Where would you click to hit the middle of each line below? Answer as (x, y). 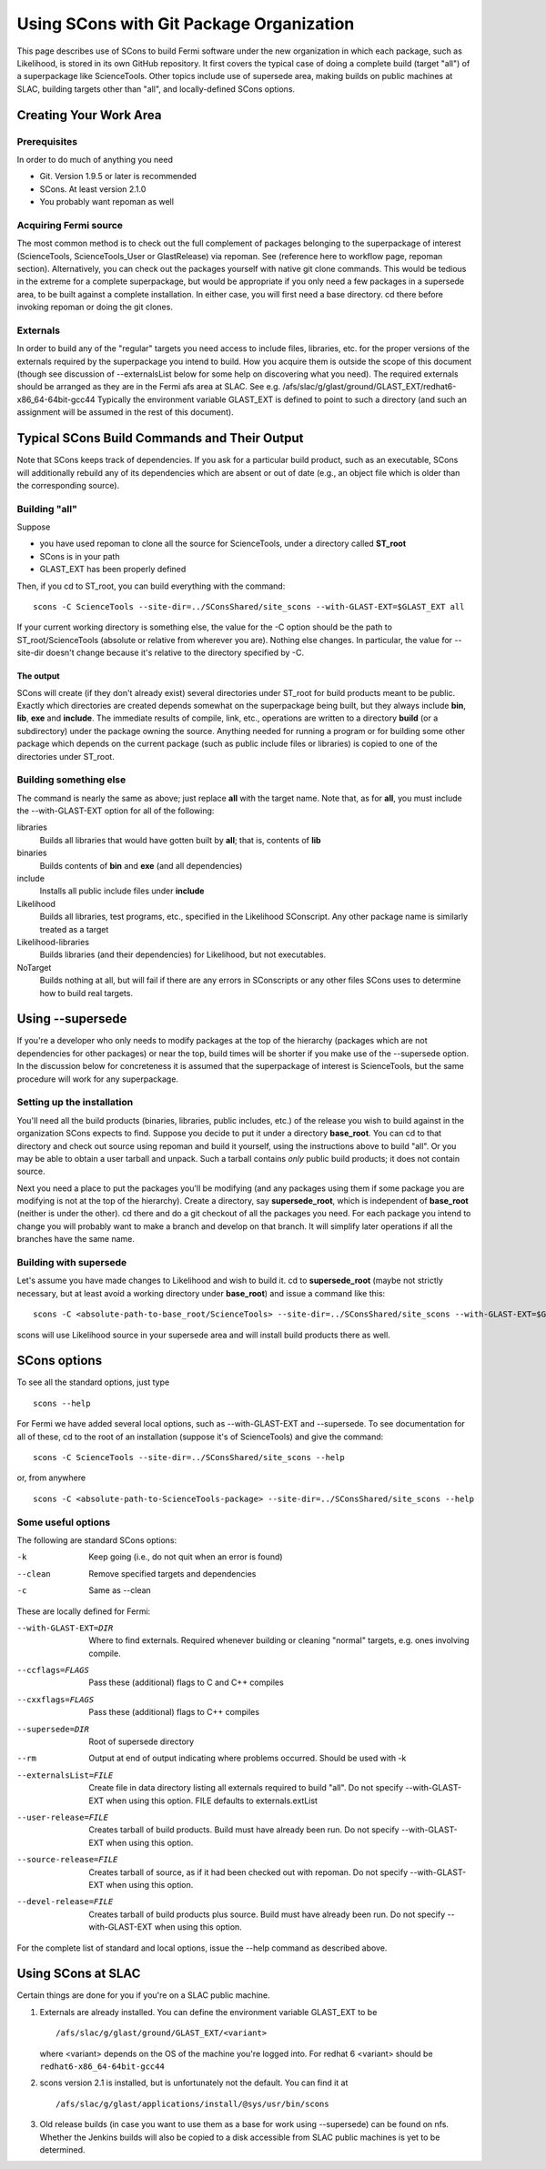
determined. (62, 2149)
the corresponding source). (68, 485)
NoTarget (34, 967)
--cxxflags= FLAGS (56, 1700)
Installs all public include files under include (122, 891)
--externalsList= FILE (65, 1775)
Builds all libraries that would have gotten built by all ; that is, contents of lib (181, 840)
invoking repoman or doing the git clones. (95, 307)
